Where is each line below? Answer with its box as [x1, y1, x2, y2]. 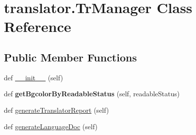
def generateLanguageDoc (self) [4, 121, 98, 131]
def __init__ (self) [4, 72, 63, 82]
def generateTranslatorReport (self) [4, 105, 109, 115]
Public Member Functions [4, 49, 137, 64]
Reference [4, 16, 71, 36]
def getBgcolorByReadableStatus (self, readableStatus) [4, 89, 180, 99]
